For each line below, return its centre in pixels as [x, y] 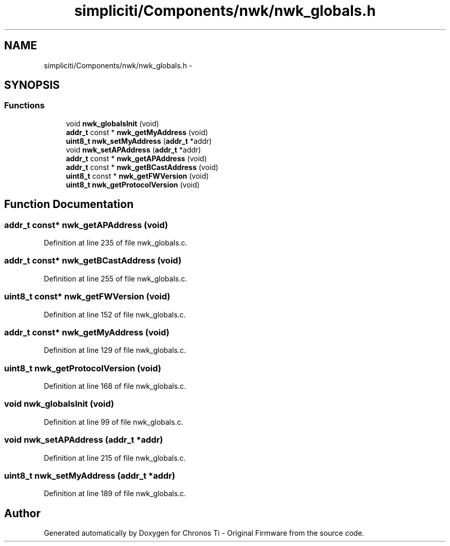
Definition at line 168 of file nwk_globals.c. [115, 386]
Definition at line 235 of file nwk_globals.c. [116, 243]
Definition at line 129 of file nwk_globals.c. [115, 350]
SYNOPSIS [32, 85]
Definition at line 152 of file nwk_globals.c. [115, 314]
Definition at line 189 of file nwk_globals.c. [115, 494]
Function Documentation [69, 204]
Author [22, 513]
